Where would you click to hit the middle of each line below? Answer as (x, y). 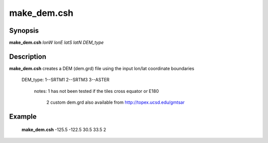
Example (23, 116)
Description (28, 56)
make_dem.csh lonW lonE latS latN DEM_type (57, 43)
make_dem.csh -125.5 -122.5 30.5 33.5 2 (64, 130)
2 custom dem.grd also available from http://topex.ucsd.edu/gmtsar (115, 102)
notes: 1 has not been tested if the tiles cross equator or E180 (96, 91)
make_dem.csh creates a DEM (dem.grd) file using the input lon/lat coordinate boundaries (102, 68)
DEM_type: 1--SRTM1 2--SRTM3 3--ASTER (66, 80)
